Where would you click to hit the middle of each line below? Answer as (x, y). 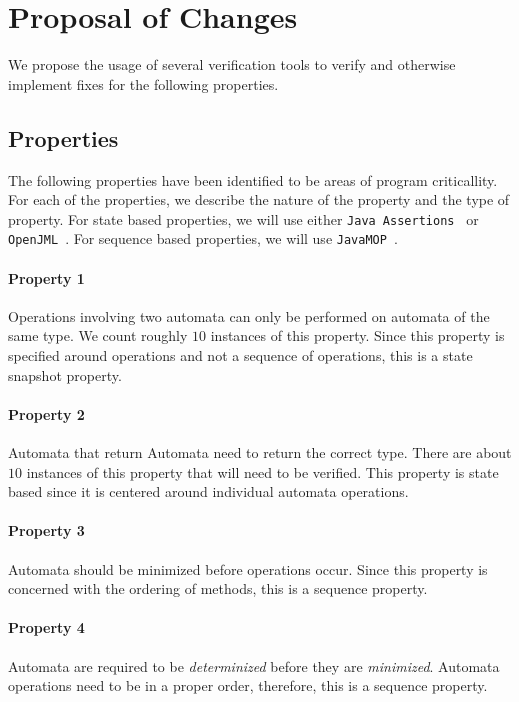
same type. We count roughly (98, 335)
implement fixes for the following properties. (143, 83)
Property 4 (46, 627)
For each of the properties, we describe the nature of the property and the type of (259, 199)
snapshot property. (65, 374)
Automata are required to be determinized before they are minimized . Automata (254, 665)
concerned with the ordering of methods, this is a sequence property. (218, 588)
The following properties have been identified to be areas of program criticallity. (253, 179)
